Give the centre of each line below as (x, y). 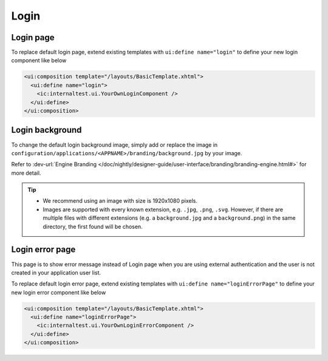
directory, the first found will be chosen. (93, 226)
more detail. (26, 173)
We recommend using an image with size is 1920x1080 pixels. (120, 201)
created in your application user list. (56, 272)
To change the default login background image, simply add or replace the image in (114, 145)
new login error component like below (59, 292)
